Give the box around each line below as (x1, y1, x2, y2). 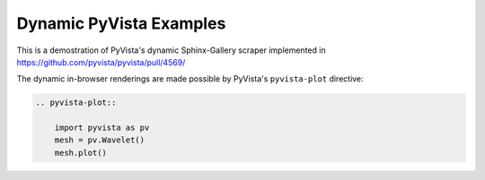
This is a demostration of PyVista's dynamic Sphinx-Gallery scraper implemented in (16, 45, 327, 56)
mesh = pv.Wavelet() (54, 135, 145, 145)
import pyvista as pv (54, 123, 150, 133)
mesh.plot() (54, 148, 108, 158)
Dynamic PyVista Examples (16, 13, 226, 33)
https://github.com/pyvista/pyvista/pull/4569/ (16, 56, 186, 67)
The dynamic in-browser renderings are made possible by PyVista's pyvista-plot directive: (16, 73, 364, 84)
